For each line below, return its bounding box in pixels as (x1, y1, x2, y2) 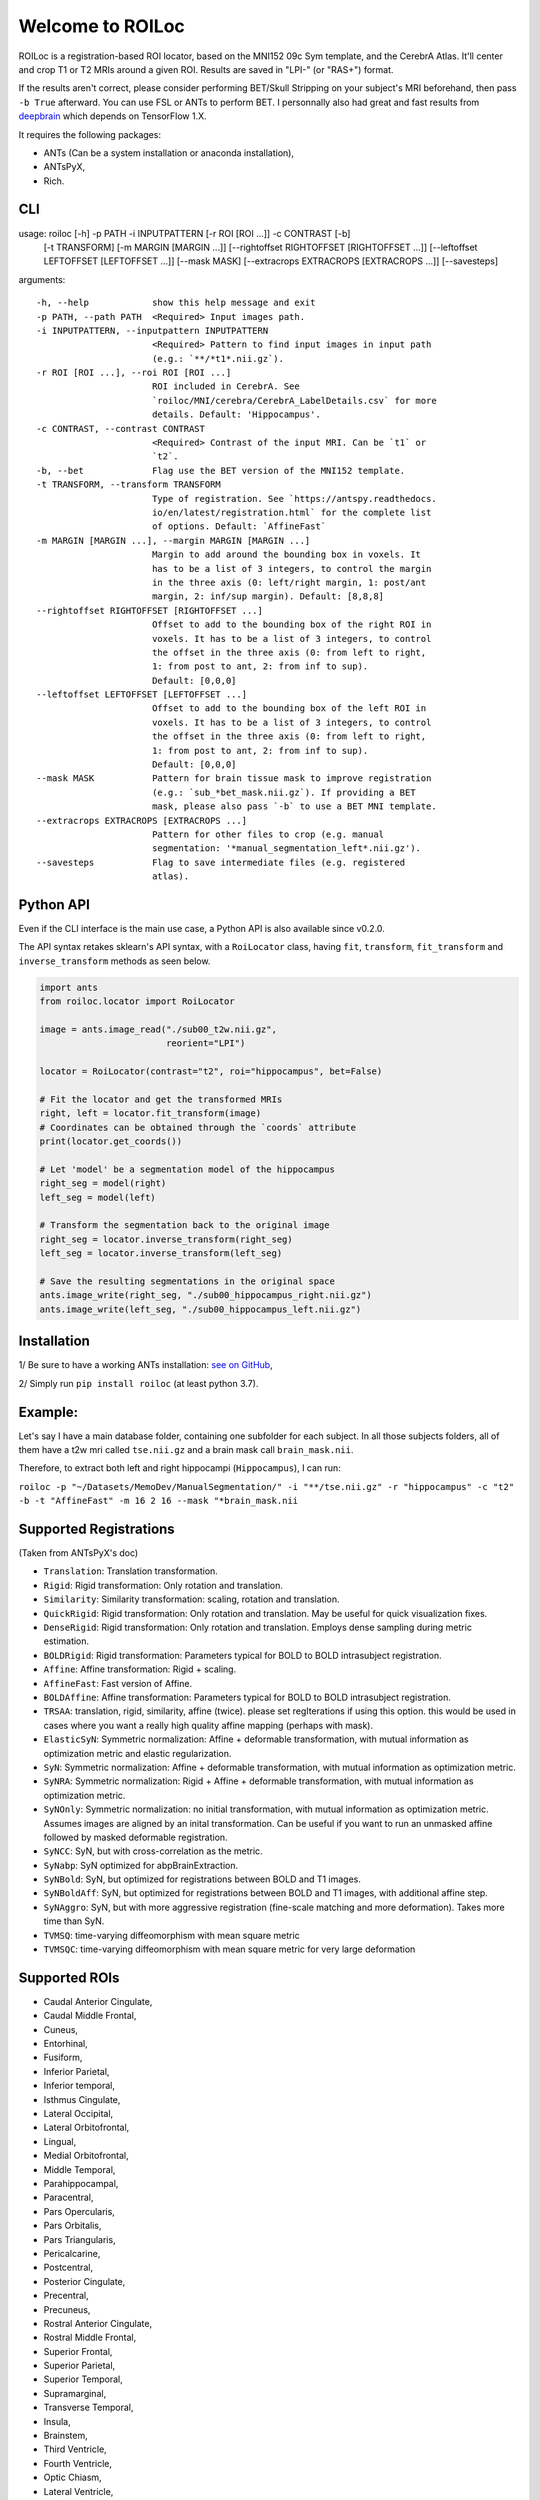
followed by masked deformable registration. (43, 1831, 229, 1843)
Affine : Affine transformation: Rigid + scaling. (43, 1663, 237, 1675)
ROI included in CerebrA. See (151, 381, 300, 392)
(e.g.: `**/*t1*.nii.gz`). (151, 353, 285, 364)
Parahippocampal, (43, 2178, 119, 2189)
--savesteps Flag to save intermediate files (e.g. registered (36, 856, 406, 868)
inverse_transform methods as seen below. (18, 955, 211, 967)
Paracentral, (43, 2191, 94, 2204)
